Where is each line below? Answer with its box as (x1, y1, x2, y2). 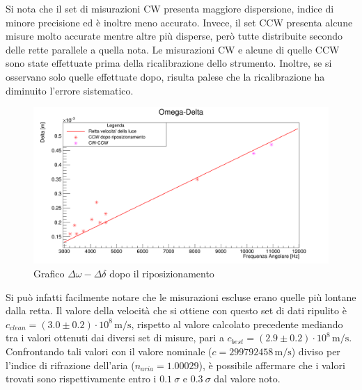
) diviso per (291, 343, 340, 358)
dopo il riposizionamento (109, 266, 214, 280)
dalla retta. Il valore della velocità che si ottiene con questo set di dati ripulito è (6, 303, 347, 318)
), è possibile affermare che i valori (198, 357, 345, 372)
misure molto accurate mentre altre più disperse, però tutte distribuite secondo (6, 29, 343, 43)
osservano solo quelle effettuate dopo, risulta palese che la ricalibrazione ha (6, 69, 325, 83)
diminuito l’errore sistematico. (6, 83, 134, 97)
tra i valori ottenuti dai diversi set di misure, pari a (6, 330, 224, 345)
